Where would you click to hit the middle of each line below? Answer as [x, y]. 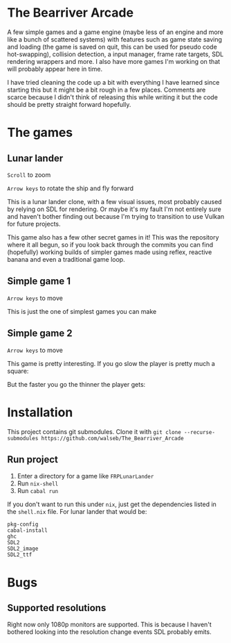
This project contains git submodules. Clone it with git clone [94, 431]
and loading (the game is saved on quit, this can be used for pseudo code [112, 47]
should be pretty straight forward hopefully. [69, 104]
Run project [33, 459]
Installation [40, 412]
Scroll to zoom [29, 174]
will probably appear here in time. [55, 69]
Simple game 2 [40, 334]
